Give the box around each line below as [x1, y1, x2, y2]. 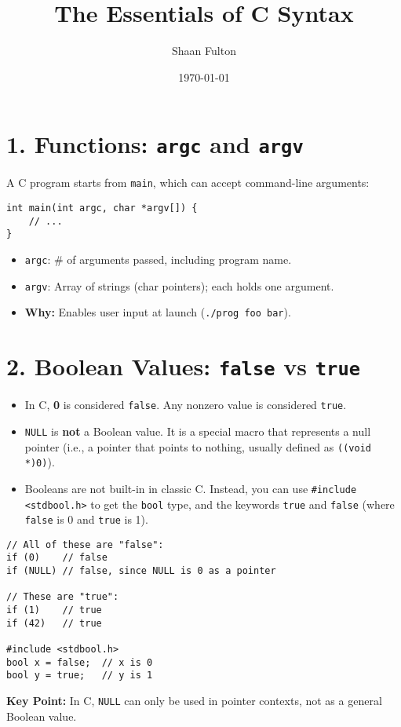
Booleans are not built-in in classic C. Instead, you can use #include [24, 480, 357, 496]
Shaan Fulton [172, 42, 236, 59]
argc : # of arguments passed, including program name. [24, 251, 292, 267]
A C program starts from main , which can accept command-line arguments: [6, 174, 370, 191]
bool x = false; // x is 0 [6, 656, 153, 668]
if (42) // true [6, 617, 102, 629]
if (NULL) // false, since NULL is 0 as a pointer [6, 565, 276, 577]
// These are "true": [6, 591, 119, 603]
